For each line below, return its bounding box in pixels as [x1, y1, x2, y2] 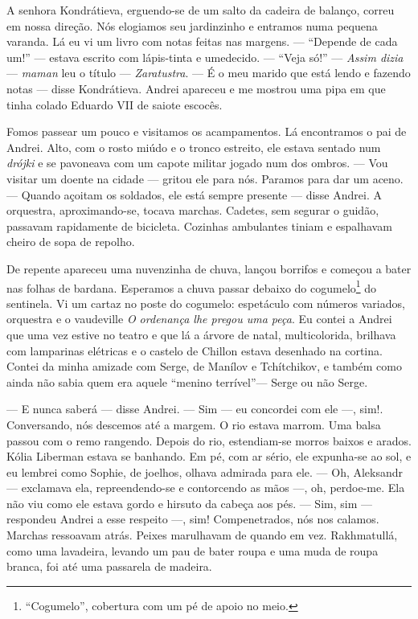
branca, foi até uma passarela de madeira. [6, 558, 212, 575]
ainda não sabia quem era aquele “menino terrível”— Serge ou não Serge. [6, 373, 368, 390]
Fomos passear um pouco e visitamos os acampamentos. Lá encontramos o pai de [6, 123, 407, 140]
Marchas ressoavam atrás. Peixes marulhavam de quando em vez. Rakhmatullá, [6, 527, 398, 543]
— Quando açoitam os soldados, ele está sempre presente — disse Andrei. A [6, 186, 382, 203]
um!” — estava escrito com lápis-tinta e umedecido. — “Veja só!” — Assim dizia [6, 48, 404, 65]
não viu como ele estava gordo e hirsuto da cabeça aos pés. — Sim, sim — [6, 494, 372, 511]
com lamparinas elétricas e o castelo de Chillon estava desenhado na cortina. [6, 342, 383, 359]
